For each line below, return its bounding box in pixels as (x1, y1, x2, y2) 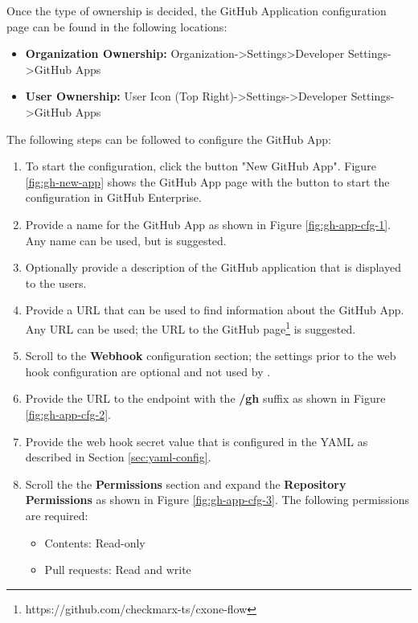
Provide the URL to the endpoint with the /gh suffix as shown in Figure (25, 390, 386, 407)
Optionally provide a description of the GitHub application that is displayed (25, 259, 401, 276)
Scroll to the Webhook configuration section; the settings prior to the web (25, 347, 396, 364)
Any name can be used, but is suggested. (25, 232, 227, 248)
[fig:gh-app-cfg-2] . (25, 405, 112, 422)
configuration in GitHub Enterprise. (25, 189, 202, 206)
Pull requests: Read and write (44, 561, 191, 578)
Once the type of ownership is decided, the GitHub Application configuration (6, 2, 387, 18)
